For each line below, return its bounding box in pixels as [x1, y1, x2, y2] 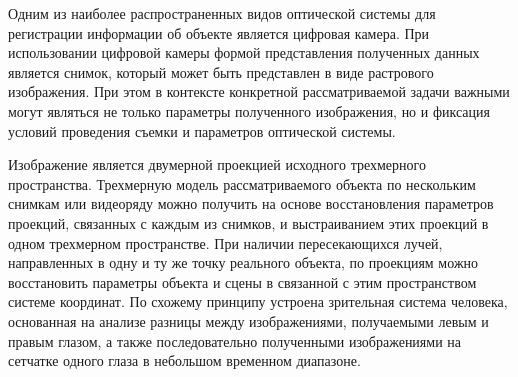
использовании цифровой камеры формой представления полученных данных [8, 42, 480, 63]
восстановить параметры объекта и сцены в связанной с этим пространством [8, 271, 477, 292]
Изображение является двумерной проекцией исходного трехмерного [8, 154, 426, 175]
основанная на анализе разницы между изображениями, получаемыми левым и [8, 310, 489, 331]
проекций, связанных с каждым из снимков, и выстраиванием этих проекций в [8, 212, 489, 233]
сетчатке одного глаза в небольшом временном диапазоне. [8, 350, 361, 371]
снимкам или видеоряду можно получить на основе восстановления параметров [8, 193, 494, 214]
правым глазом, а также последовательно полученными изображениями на [8, 330, 462, 351]
